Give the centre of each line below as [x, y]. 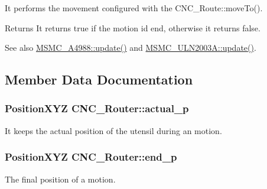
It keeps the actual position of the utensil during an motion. [113, 130]
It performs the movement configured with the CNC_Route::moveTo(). [134, 8]
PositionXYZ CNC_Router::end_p [91, 157]
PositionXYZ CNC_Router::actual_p [97, 108]
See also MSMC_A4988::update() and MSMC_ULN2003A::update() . [131, 48]
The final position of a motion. [60, 179]
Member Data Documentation [99, 79]
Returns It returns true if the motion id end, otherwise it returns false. [133, 27]
